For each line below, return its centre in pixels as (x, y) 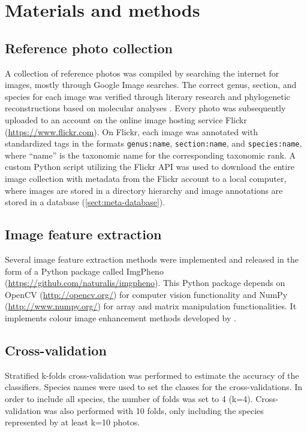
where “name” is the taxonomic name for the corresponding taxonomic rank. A (150, 155)
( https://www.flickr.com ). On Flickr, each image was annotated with (131, 131)
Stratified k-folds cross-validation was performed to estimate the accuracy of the (152, 375)
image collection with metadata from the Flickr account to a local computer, (146, 178)
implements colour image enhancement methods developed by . (121, 317)
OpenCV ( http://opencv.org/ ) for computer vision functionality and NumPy (146, 294)
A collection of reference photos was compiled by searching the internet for (142, 73)
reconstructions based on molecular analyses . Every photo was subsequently (145, 108)
